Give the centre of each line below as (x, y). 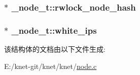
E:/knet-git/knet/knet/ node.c (50, 66)
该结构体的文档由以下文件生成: (55, 49)
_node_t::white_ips (54, 30)
